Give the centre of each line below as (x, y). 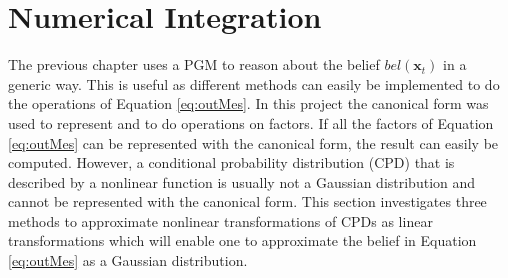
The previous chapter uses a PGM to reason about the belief (194, 64)
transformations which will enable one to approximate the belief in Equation (242, 240)
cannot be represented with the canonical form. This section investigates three (247, 201)
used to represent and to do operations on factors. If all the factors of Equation (251, 122)
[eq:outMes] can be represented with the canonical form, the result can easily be (253, 142)
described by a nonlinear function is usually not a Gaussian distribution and (242, 181)
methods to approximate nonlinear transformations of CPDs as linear (220, 220)
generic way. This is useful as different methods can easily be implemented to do (254, 83)
